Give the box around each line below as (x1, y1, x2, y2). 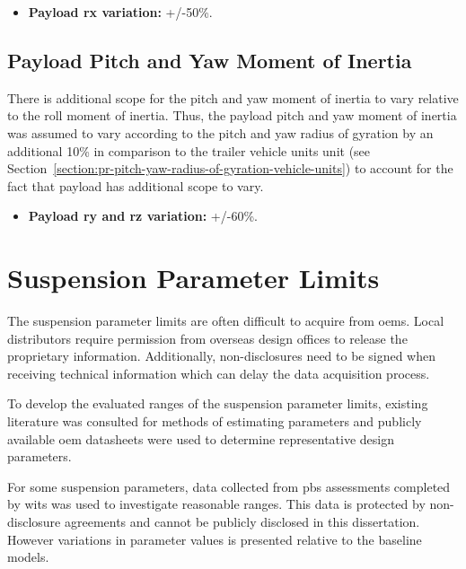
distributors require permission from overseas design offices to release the (7, 328, 408, 347)
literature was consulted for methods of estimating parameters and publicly (7, 412, 422, 431)
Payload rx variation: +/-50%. (28, 3, 213, 21)
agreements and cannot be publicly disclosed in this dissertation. (64, 512, 420, 531)
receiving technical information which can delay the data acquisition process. (7, 363, 430, 382)
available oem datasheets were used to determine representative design (7, 429, 394, 448)
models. (7, 547, 49, 566)
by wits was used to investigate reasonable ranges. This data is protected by (7, 495, 426, 513)
